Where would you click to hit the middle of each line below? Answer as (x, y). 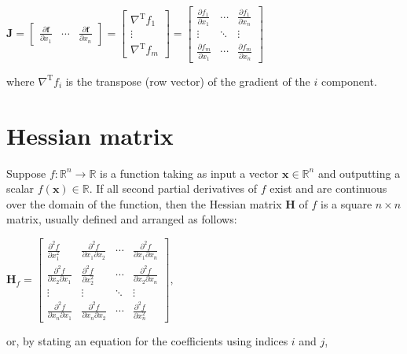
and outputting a (359, 173)
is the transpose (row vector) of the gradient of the (188, 81)
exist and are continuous (328, 188)
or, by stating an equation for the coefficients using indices (147, 341)
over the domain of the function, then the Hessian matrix (144, 203)
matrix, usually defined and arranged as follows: (122, 219)
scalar (20, 188)
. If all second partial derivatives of (173, 188)
